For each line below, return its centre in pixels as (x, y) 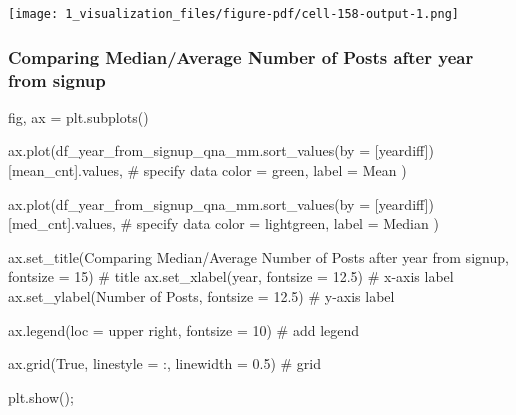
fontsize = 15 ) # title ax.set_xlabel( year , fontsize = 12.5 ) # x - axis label (231, 276)
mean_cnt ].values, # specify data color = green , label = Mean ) (209, 169)
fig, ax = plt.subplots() (78, 116)
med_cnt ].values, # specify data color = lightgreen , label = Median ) (225, 223)
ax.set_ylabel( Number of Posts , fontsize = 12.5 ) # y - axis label (201, 295)
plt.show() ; (41, 396)
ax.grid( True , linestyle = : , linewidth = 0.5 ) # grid (165, 363)
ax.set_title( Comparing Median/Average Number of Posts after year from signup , (258, 256)
